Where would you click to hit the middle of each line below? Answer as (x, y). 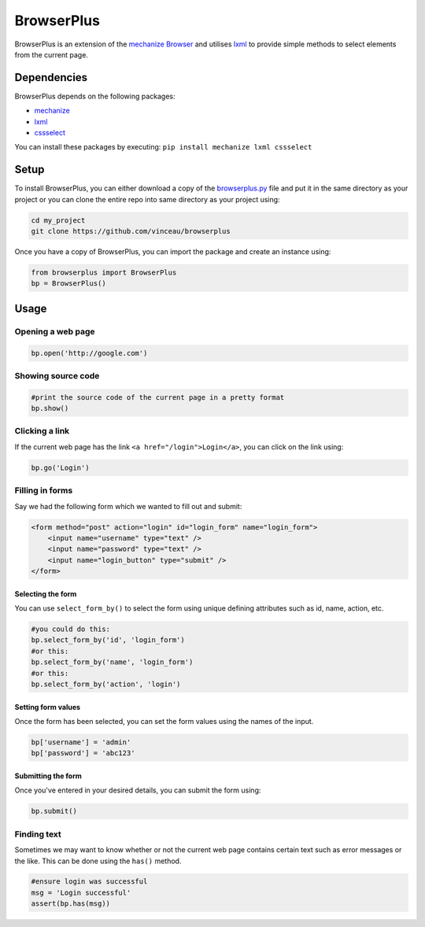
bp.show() (50, 408)
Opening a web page (55, 331)
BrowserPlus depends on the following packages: (95, 96)
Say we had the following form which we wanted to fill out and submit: (128, 506)
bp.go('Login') (60, 467)
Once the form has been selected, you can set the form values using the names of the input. (164, 722)
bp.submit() (54, 811)
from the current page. (51, 54)
